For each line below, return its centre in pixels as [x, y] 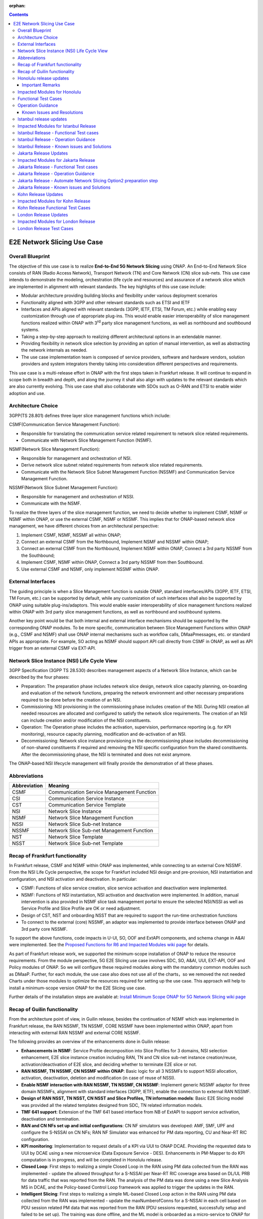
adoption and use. [27, 393]
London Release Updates [43, 215]
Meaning [59, 786]
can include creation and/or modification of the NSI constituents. [86, 720]
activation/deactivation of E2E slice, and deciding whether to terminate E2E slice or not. [109, 1064]
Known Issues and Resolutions [53, 112]
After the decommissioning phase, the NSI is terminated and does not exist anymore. [106, 754]
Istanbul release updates [42, 119]
